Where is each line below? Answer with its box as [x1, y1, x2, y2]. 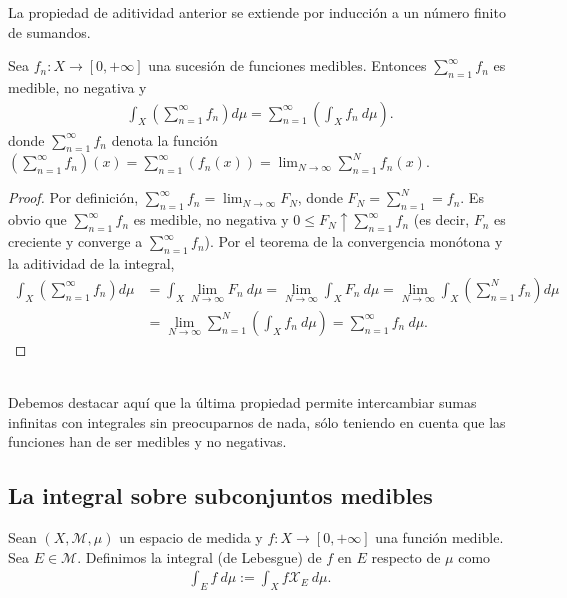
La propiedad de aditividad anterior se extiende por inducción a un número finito [8, 2, 506, 22]
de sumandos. [8, 21, 91, 42]
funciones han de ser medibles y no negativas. [8, 431, 287, 452]
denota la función [111, 129, 218, 150]
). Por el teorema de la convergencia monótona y [204, 231, 503, 252]
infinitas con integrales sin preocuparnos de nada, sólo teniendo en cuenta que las [8, 411, 506, 432]
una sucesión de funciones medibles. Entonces [148, 55, 427, 76]
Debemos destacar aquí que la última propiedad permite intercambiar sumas [8, 391, 477, 412]
